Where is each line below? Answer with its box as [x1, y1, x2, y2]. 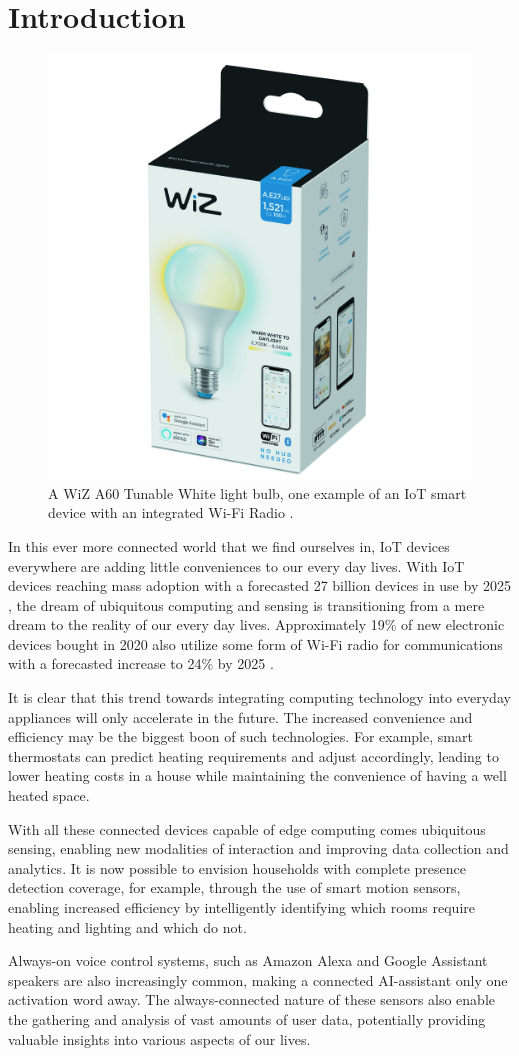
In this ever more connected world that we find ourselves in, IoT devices [8, 535, 450, 556]
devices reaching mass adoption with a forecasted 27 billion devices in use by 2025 [8, 575, 511, 596]
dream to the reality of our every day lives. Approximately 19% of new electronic [8, 614, 505, 635]
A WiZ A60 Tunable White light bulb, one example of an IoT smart [48, 482, 467, 503]
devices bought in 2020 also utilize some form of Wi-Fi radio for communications [8, 633, 503, 654]
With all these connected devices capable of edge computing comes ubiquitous [8, 818, 486, 839]
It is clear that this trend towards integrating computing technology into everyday [8, 687, 511, 708]
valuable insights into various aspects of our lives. [8, 1028, 311, 1049]
